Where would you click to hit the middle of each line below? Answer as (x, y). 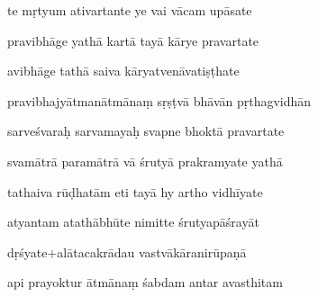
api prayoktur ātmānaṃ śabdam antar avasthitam (145, 282)
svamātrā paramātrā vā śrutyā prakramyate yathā (145, 161)
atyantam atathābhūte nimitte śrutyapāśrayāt (133, 222)
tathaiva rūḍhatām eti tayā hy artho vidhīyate (135, 191)
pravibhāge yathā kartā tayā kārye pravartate (133, 40)
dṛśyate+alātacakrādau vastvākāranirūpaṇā (127, 252)
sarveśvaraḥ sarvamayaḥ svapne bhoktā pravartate (146, 131)
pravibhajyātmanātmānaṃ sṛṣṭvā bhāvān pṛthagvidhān (159, 100)
